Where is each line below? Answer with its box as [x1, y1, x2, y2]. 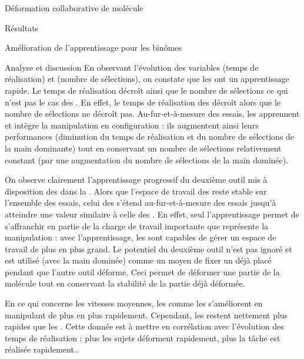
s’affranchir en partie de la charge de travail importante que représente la [5, 219, 269, 232]
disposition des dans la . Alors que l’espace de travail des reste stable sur [5, 185, 267, 197]
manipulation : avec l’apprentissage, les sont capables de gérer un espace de [5, 231, 276, 243]
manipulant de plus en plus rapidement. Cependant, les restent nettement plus [5, 308, 288, 321]
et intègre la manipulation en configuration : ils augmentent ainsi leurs [5, 118, 259, 131]
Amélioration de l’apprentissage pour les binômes [5, 41, 182, 54]
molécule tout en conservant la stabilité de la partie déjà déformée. [5, 277, 245, 289]
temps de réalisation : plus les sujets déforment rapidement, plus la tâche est [5, 331, 280, 344]
